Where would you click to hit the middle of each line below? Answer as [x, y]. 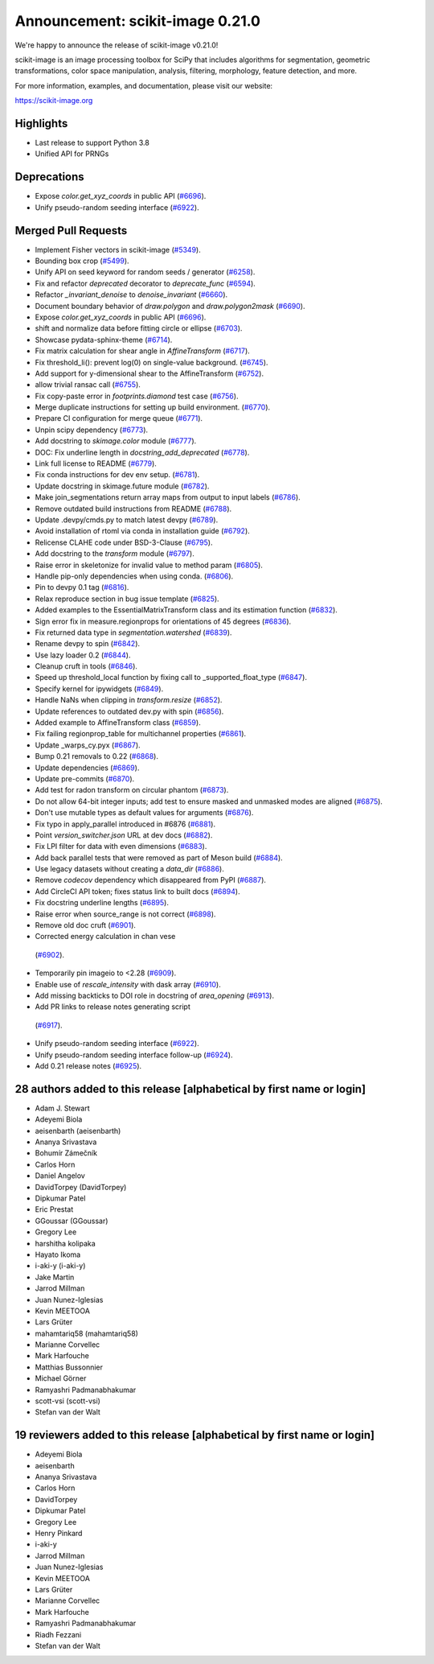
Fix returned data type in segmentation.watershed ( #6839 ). [133, 632]
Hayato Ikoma [58, 1254]
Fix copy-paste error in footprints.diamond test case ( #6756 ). [137, 396]
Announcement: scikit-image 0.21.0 [138, 21]
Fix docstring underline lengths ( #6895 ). [102, 903]
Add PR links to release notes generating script [113, 1007]
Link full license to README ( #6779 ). [96, 463]
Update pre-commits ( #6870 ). [85, 778]
